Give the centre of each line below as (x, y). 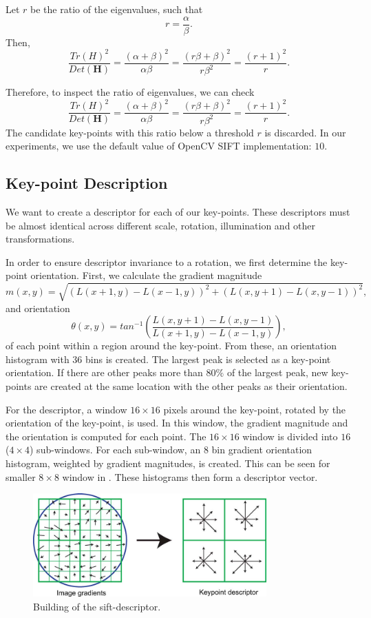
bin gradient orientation (262, 450)
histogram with (38, 359)
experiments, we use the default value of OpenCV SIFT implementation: (159, 146)
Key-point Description (87, 183)
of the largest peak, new (277, 372)
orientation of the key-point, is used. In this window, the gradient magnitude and (177, 423)
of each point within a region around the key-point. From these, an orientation (171, 346)
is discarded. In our (305, 132)
